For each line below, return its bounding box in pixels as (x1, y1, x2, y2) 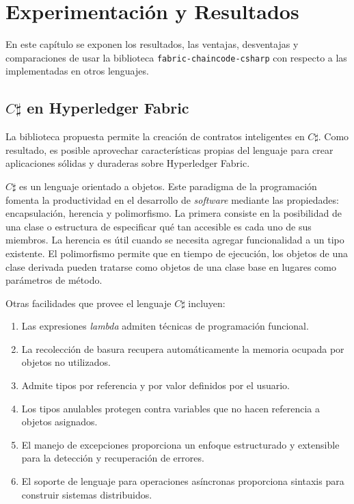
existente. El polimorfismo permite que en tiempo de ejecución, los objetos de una (5, 246, 349, 260)
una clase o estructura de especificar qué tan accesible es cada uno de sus (5, 219, 312, 233)
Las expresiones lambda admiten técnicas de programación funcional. (21, 319, 309, 333)
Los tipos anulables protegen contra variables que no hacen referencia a (21, 401, 321, 415)
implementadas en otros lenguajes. (5, 64, 149, 78)
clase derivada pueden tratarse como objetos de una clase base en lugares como (5, 259, 336, 274)
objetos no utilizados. (21, 355, 111, 369)
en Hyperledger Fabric (27, 97, 189, 118)
